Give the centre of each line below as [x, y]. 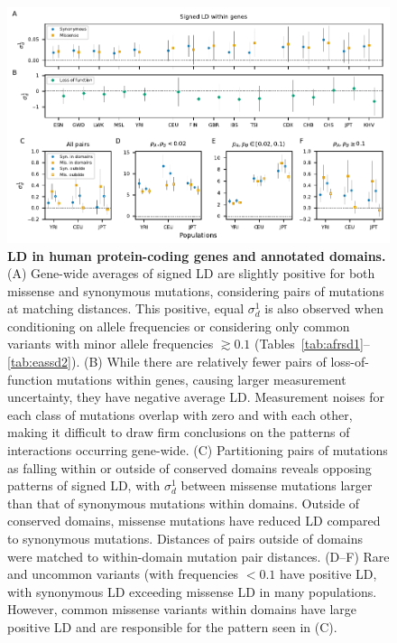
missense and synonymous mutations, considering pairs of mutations [196, 290]
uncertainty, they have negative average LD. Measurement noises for [196, 397]
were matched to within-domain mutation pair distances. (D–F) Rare [198, 556]
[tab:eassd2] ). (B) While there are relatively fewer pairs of [167, 362]
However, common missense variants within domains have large [182, 609]
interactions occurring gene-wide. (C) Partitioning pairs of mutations [198, 450]
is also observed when [324, 308]
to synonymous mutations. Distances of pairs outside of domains [185, 539]
